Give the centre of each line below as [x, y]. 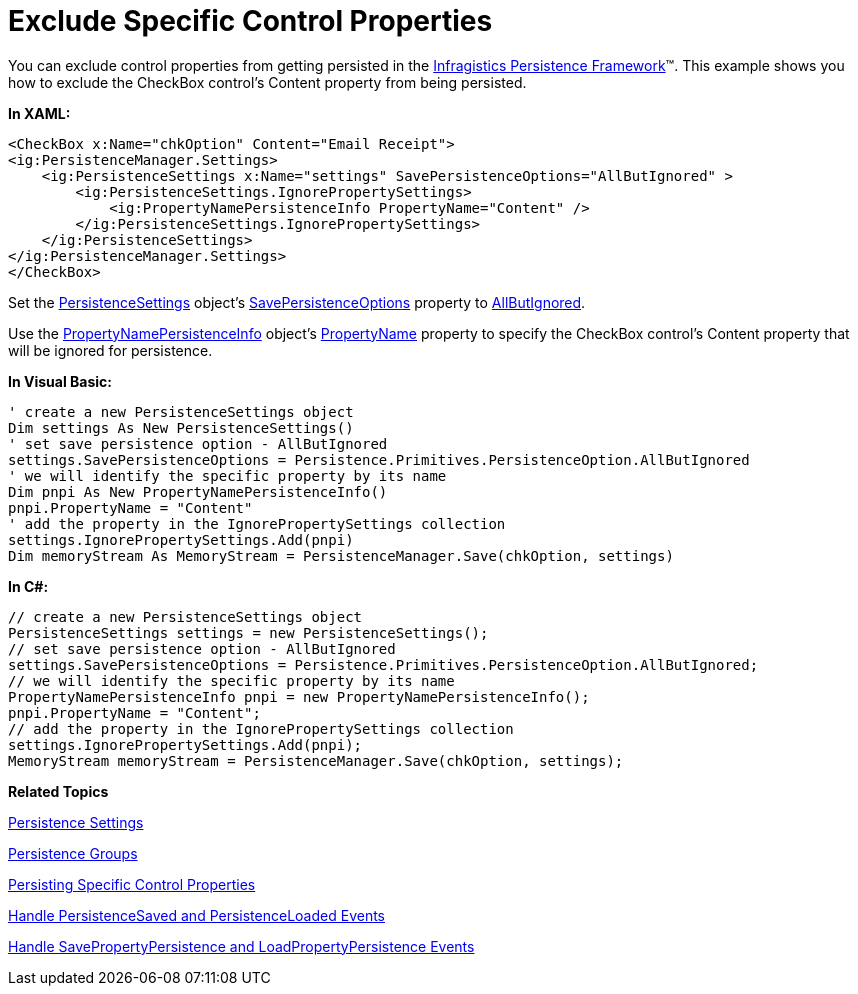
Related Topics [58, 791]
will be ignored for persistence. [110, 350]
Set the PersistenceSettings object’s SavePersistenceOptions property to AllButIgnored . [297, 302]
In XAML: [39, 113]
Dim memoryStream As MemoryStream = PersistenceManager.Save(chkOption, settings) [341, 555]
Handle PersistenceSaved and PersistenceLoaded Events [196, 915]
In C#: [28, 586]
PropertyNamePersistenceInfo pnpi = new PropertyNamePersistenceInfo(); [299, 696]
